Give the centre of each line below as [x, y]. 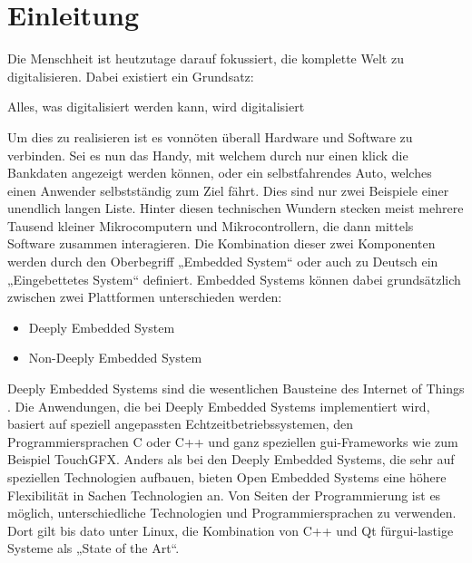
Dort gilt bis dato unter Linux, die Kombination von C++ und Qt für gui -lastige [231, 530]
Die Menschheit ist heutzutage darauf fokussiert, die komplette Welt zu [206, 58]
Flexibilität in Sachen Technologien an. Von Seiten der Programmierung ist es [224, 495]
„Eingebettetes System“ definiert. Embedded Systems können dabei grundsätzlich [234, 279]
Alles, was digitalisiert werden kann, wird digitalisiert [156, 107]
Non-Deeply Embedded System [115, 358]
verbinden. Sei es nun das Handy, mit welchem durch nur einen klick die [208, 155]
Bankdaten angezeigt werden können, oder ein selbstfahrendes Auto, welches [220, 173]
